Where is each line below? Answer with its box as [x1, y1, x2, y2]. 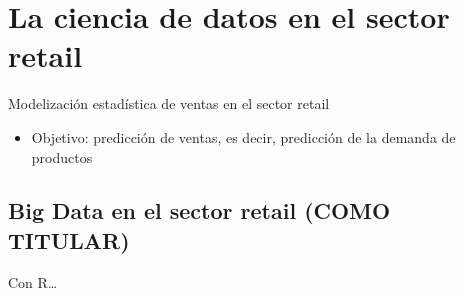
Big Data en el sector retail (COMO [8, 195, 391, 226]
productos [31, 146, 93, 167]
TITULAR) [8, 224, 130, 255]
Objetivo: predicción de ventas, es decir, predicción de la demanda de [31, 126, 456, 147]
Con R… [8, 271, 58, 292]
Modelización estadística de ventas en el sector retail [8, 93, 330, 114]
